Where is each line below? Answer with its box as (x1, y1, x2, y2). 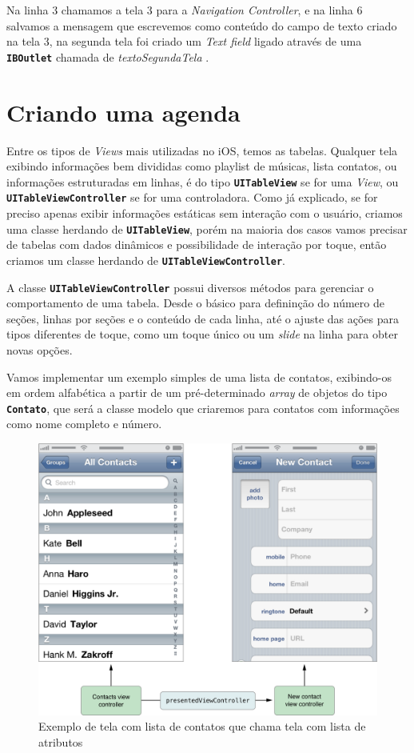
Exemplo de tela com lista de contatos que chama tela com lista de (38, 718, 366, 735)
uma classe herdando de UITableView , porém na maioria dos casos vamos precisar (6, 220, 408, 237)
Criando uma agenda (6, 95, 241, 128)
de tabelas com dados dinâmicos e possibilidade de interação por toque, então (6, 236, 387, 253)
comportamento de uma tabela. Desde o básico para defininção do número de (6, 294, 384, 311)
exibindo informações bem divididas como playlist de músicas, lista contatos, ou (6, 158, 397, 174)
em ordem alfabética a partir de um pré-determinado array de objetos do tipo (6, 384, 388, 401)
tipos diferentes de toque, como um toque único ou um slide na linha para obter (6, 326, 398, 342)
